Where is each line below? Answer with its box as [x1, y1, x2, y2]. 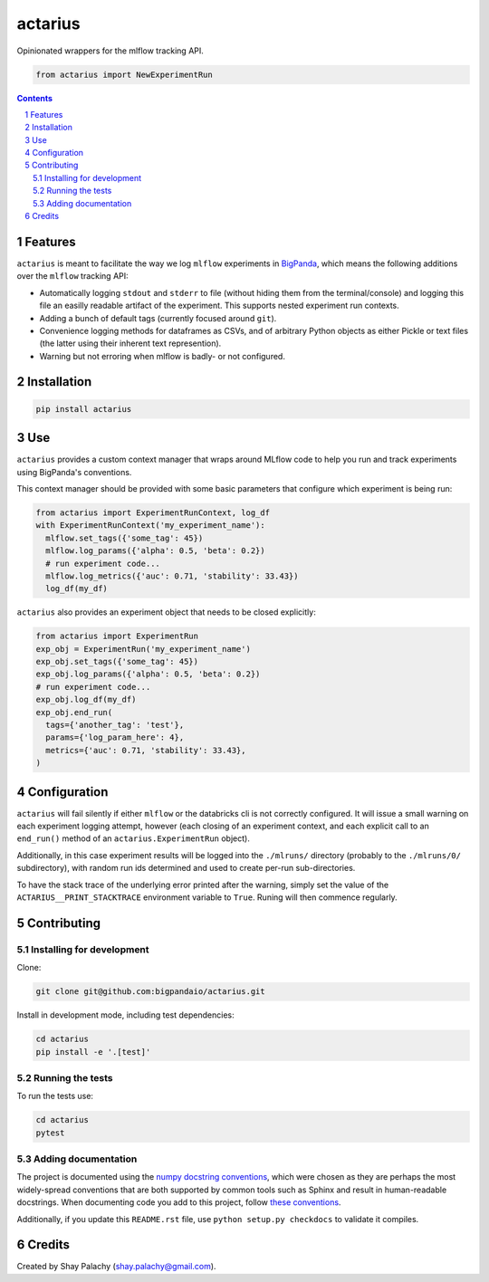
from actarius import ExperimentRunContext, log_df [35, 507, 271, 518]
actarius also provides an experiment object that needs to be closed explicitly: [16, 607, 316, 617]
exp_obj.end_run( [35, 707, 113, 717]
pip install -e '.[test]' [35, 1047, 151, 1057]
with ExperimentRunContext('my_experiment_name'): [35, 521, 266, 531]
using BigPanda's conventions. [16, 466, 132, 477]
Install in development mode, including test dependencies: [16, 1009, 235, 1020]
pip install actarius [35, 404, 132, 414]
